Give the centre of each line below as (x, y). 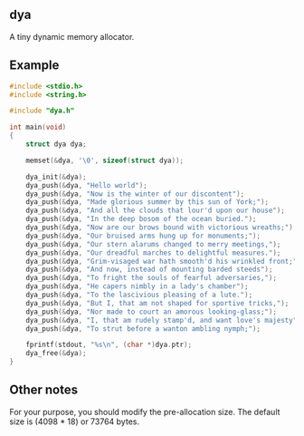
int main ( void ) (38, 127)
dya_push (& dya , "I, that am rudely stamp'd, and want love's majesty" (161, 320)
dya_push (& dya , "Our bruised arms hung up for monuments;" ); (143, 236)
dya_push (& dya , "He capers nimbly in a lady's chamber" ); (137, 286)
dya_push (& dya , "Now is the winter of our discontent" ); (135, 194)
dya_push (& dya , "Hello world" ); (86, 185)
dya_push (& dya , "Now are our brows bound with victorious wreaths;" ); (161, 228)
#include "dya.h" (42, 111)
